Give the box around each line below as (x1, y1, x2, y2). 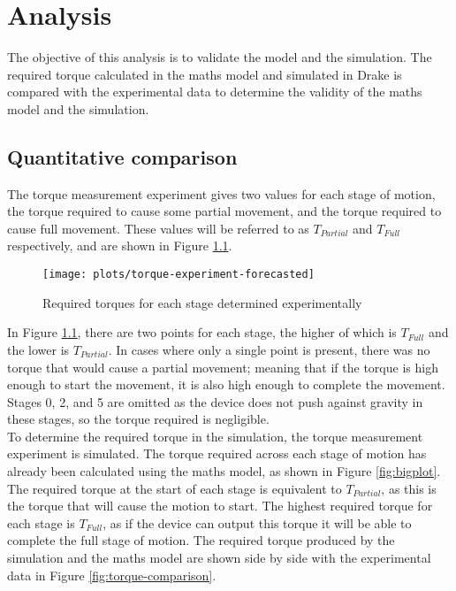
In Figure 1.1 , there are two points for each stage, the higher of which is (7, 323, 397, 342)
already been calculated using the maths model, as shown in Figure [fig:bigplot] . (7, 462, 441, 480)
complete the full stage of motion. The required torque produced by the (7, 531, 395, 549)
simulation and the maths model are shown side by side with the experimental (7, 549, 431, 567)
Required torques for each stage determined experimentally (42, 293, 362, 311)
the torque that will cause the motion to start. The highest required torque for (7, 496, 433, 515)
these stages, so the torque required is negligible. (7, 410, 270, 428)
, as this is (381, 479, 437, 497)
